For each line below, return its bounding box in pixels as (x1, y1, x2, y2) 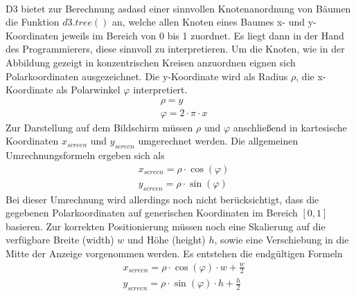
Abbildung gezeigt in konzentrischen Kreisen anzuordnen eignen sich (6, 55, 296, 69)
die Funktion (6, 15, 60, 29)
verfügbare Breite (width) (6, 232, 114, 247)
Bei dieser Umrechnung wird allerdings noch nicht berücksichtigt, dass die (6, 192, 319, 206)
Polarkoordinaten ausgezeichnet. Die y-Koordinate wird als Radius (6, 68, 288, 83)
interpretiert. (133, 82, 188, 97)
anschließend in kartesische (233, 120, 347, 134)
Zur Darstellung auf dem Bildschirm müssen (6, 120, 193, 134)
